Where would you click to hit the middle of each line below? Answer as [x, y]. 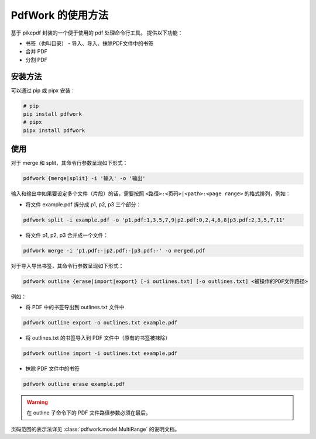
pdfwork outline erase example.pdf [74, 384]
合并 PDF [37, 51]
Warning [37, 402]
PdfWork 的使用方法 [60, 15]
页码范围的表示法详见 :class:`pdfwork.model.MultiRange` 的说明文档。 [95, 429]
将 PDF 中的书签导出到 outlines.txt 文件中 [75, 307]
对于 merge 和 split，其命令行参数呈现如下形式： [69, 163]
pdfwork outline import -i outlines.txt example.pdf [100, 353]
